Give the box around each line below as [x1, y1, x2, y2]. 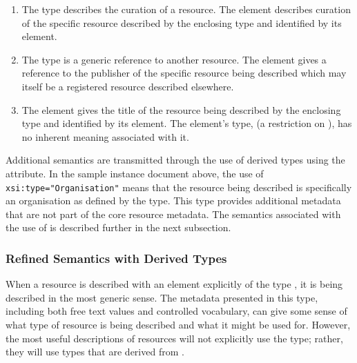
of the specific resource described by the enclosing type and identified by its [21, 15, 342, 30]
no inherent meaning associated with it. [21, 129, 189, 144]
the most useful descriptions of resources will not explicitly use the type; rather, [6, 331, 343, 345]
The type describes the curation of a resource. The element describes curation [21, 2, 351, 16]
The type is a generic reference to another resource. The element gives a [21, 52, 327, 66]
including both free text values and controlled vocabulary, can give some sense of [6, 304, 347, 318]
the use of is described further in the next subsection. [6, 220, 231, 235]
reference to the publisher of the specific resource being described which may [21, 66, 347, 80]
